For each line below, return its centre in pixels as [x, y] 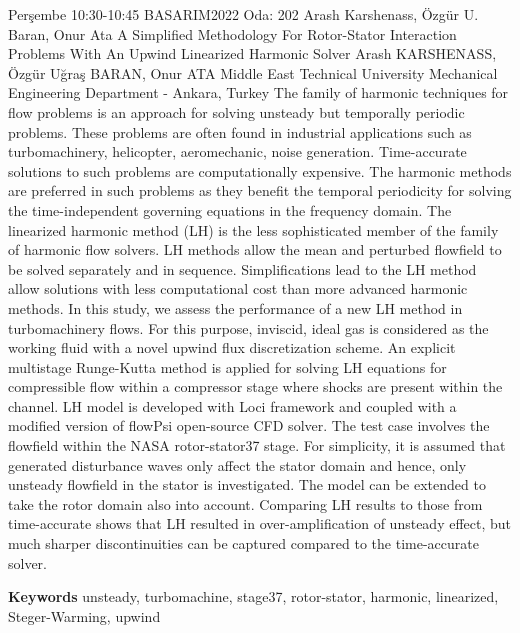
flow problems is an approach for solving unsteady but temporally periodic [236, 111]
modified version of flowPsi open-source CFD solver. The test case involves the [249, 425]
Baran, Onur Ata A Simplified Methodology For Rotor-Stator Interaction [232, 33]
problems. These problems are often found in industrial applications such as [240, 131]
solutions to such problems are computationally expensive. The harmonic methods [260, 170]
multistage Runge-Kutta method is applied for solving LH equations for [227, 366]
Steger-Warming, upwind [84, 615]
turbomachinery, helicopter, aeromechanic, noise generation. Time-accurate [237, 151]
